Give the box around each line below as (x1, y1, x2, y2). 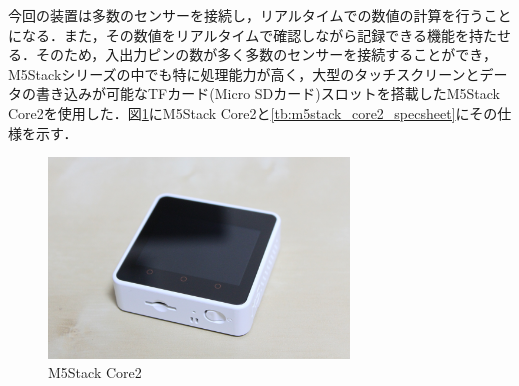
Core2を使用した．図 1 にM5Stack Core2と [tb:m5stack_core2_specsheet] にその (8, 102, 498, 123)
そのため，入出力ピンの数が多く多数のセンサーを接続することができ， (35, 44, 497, 65)
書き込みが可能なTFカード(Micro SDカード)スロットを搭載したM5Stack (35, 83, 500, 104)
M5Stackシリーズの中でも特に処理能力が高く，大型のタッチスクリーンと (8, 63, 480, 84)
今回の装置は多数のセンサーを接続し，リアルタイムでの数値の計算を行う (8, 5, 484, 25)
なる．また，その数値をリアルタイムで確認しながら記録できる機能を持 (21, 24, 484, 45)
